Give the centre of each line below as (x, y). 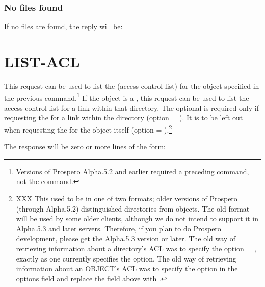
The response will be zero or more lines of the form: (85, 147)
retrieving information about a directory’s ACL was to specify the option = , (136, 248)
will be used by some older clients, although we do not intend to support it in (137, 218)
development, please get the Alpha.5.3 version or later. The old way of (126, 238)
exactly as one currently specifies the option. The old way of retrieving (126, 258)
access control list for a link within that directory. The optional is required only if (131, 107)
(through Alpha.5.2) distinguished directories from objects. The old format (133, 208)
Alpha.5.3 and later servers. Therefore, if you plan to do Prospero (118, 228)
